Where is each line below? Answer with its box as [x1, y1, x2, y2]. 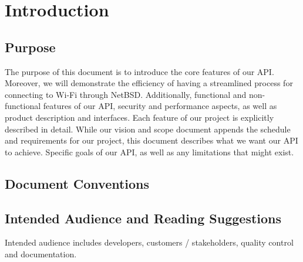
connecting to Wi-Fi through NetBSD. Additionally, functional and [5, 88, 247, 100]
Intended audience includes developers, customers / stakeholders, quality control [5, 236, 294, 249]
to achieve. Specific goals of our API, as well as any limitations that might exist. [5, 145, 294, 158]
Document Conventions [5, 174, 150, 192]
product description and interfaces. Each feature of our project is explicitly [5, 111, 274, 123]
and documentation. [5, 247, 77, 260]
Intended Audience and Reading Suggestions [5, 209, 282, 227]
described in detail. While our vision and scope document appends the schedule [5, 123, 291, 135]
